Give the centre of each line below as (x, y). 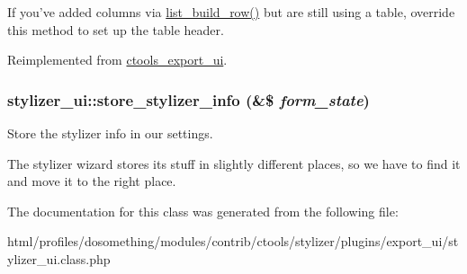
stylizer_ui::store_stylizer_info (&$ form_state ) (189, 99)
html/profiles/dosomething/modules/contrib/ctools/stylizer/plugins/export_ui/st (233, 241)
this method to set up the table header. (116, 29)
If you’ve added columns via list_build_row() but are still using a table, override (231, 12)
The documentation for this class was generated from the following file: (203, 211)
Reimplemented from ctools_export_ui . (117, 60)
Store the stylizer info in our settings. (110, 133)
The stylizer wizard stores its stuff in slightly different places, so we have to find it (234, 163)
